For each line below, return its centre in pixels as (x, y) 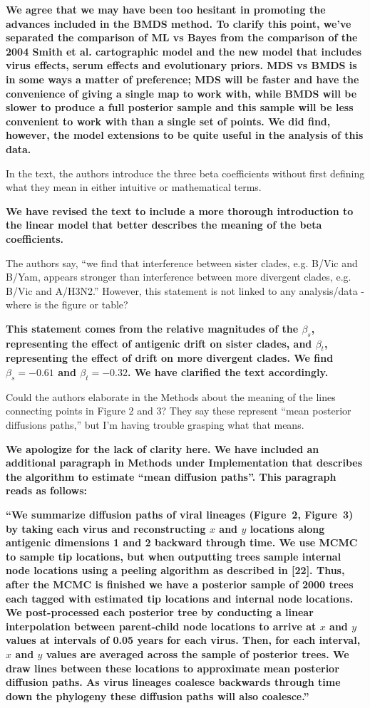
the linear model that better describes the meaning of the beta (164, 225)
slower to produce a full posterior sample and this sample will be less (180, 107)
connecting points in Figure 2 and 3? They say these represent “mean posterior (179, 411)
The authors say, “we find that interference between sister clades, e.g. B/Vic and (182, 262)
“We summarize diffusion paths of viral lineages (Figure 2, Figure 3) (180, 515)
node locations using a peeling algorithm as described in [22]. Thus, (175, 570)
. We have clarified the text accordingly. (228, 372)
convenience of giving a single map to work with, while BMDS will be (181, 93)
